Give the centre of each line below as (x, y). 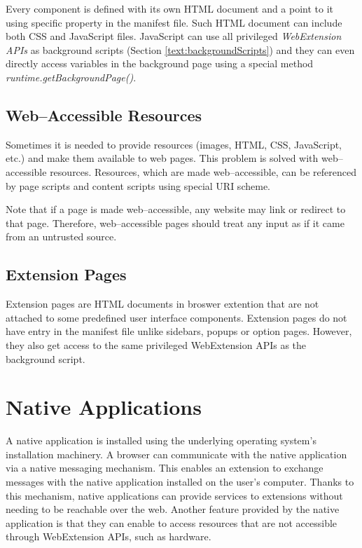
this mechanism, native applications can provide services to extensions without (174, 495)
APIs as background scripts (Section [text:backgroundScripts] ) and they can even (180, 49)
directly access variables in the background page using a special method (160, 63)
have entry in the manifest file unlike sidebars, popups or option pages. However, (179, 331)
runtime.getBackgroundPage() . (71, 77)
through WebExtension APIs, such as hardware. (109, 536)
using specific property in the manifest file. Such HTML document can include (174, 22)
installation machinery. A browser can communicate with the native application (176, 454)
